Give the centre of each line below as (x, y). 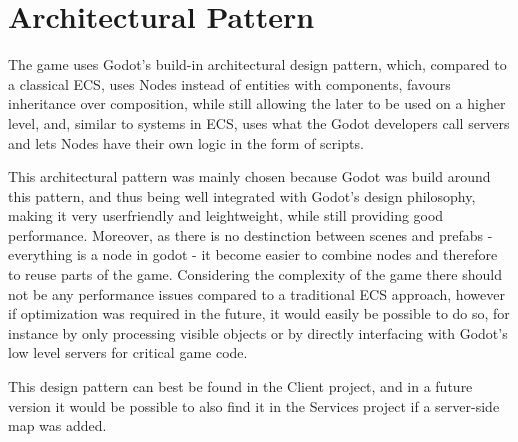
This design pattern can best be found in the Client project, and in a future (240, 386)
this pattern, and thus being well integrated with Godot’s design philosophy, (242, 195)
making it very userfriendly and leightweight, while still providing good (226, 215)
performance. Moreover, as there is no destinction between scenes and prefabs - (250, 234)
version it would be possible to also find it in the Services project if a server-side (254, 405)
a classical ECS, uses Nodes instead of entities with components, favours (229, 83)
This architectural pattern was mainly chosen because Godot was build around (249, 176)
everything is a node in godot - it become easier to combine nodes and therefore (253, 254)
